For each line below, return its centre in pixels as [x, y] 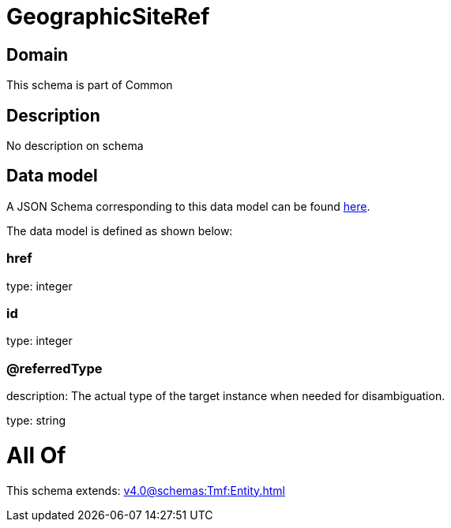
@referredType [54, 368]
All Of [36, 455]
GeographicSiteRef [108, 17]
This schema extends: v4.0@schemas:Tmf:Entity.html [146, 490]
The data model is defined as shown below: [120, 230]
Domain [38, 54]
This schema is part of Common [90, 85]
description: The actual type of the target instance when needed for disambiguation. [226, 396]
